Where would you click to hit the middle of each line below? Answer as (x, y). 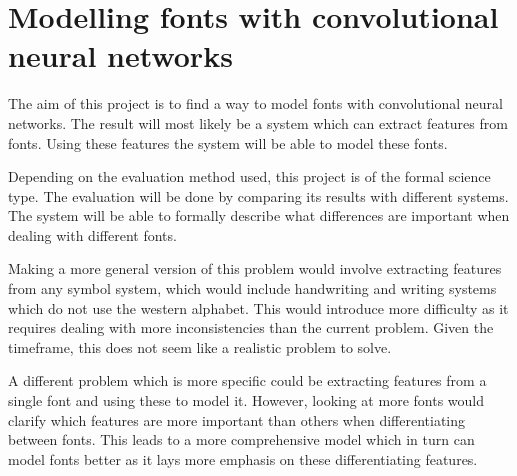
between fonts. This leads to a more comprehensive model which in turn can (241, 439)
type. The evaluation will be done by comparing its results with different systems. (258, 195)
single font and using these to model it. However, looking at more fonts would (246, 400)
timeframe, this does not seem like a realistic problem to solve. (200, 346)
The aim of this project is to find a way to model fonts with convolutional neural (255, 103)
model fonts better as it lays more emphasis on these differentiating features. (243, 458)
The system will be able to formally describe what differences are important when (259, 215)
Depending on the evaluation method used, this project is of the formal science (249, 176)
